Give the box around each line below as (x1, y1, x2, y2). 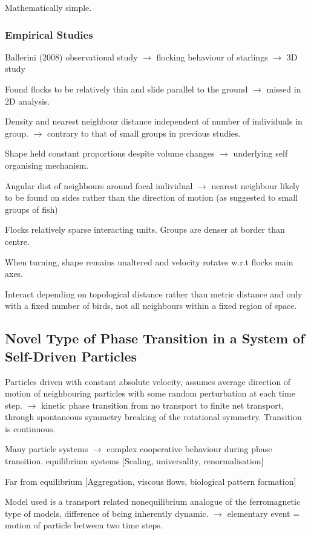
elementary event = (227, 507, 300, 519)
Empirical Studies (5, 27, 93, 42)
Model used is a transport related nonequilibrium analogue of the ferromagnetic (5, 495, 301, 508)
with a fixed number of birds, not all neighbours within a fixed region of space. (5, 299, 297, 312)
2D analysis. (5, 94, 50, 107)
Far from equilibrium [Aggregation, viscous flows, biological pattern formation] (5, 475, 296, 487)
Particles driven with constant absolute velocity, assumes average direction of (5, 375, 291, 387)
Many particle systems (5, 443, 88, 455)
